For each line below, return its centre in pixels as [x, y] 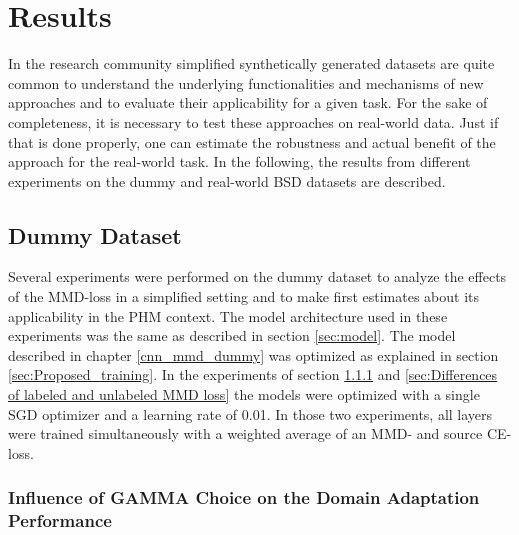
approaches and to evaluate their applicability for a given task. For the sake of [248, 102]
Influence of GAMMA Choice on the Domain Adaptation [244, 497]
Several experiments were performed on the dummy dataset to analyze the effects [257, 276]
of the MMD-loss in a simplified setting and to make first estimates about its [243, 296]
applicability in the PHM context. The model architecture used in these [228, 315]
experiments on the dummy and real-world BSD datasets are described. [227, 180]
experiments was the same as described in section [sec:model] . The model [232, 335]
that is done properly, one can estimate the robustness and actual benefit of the [252, 141]
